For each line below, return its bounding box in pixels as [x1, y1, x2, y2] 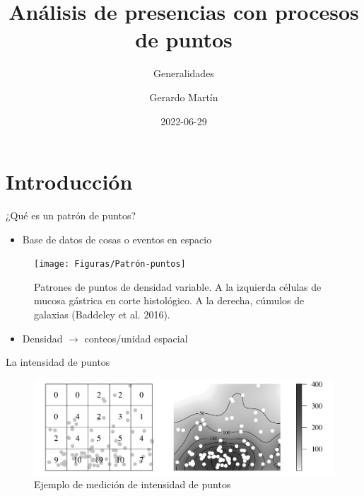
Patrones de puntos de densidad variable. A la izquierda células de [34, 279, 322, 294]
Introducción [6, 167, 133, 196]
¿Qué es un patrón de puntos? [6, 208, 136, 223]
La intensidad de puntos [6, 354, 110, 369]
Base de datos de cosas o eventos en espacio [22, 231, 212, 246]
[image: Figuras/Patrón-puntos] [34, 259, 186, 270]
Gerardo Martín [149, 89, 218, 104]
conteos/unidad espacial [84, 330, 188, 345]
